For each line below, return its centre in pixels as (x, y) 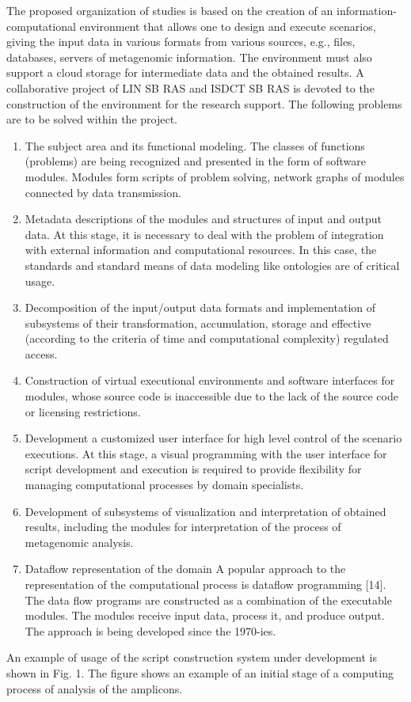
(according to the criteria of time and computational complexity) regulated (207, 338)
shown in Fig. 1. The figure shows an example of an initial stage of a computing (200, 672)
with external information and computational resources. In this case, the (201, 250)
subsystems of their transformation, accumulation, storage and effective (198, 323)
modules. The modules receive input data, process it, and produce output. (205, 615)
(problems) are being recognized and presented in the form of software (195, 161)
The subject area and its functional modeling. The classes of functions (195, 145)
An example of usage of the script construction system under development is (192, 657)
